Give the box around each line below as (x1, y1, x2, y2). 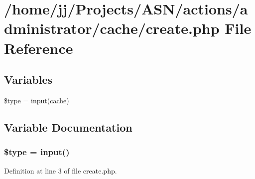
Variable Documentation (4, 119, 132, 135)
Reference (4, 37, 73, 58)
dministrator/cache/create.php (4, 18, 220, 38)
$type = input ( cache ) (4, 95, 69, 105)
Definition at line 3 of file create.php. (4, 165, 117, 176)
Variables (4, 72, 53, 87)
